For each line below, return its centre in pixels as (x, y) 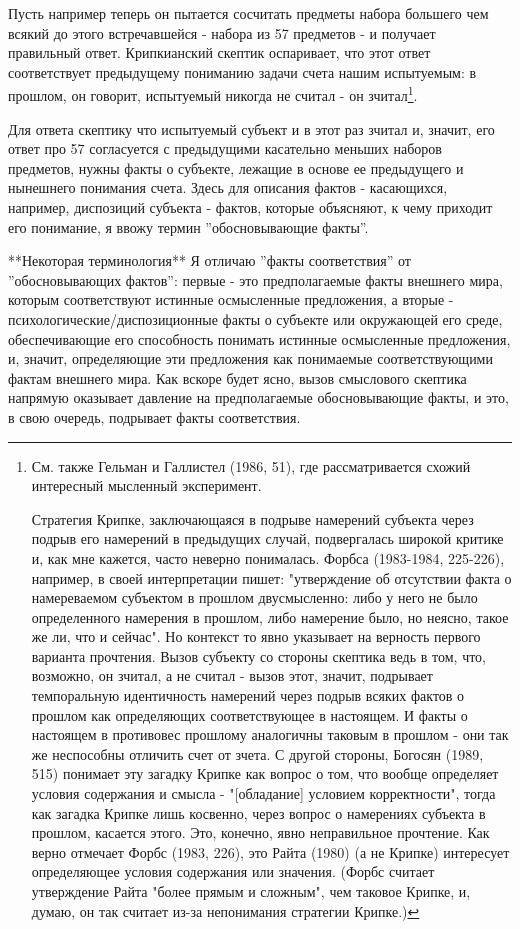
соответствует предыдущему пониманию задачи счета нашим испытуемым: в (242, 71)
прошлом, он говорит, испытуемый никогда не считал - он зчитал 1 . (213, 94)
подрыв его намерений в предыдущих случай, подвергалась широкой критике (267, 538)
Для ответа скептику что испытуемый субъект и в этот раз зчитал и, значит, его (251, 128)
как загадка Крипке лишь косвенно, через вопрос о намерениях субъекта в (258, 812)
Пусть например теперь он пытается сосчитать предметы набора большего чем (248, 13)
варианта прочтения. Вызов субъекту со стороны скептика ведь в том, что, (259, 655)
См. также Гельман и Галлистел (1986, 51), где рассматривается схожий (251, 465)
